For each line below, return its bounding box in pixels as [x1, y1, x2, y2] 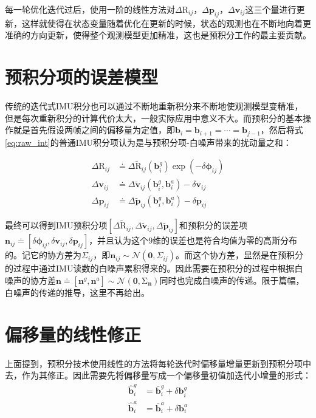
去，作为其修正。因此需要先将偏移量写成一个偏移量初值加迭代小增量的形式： [5, 369, 311, 382]
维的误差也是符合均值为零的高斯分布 [153, 234, 298, 247]
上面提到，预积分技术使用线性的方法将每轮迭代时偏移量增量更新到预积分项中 [5, 357, 311, 369]
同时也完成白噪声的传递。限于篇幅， [159, 273, 304, 286]
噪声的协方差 [5, 273, 56, 286]
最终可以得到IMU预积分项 [5, 219, 108, 231]
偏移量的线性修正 [5, 321, 142, 346]
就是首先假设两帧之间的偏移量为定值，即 [13, 123, 175, 136]
